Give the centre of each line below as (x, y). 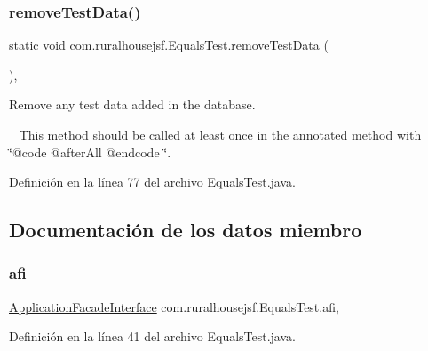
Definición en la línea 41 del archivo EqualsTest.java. (152, 336)
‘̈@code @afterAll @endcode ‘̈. (90, 152)
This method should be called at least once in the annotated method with (220, 134)
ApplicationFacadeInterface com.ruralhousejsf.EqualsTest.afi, (174, 306)
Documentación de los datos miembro (186, 230)
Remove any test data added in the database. (132, 104)
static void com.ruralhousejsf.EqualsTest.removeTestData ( (169, 45)
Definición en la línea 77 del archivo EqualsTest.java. (152, 182)
